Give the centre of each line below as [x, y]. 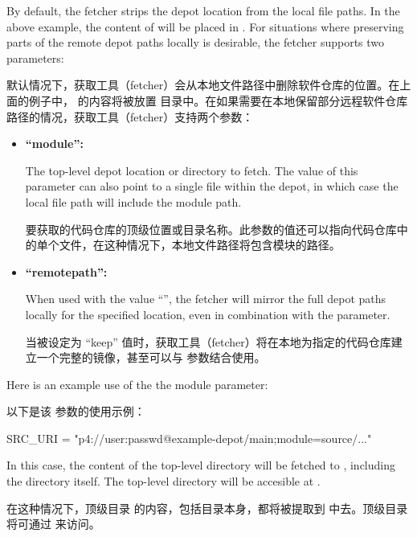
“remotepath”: [66, 271]
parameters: [35, 57]
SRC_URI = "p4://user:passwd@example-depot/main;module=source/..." [189, 438]
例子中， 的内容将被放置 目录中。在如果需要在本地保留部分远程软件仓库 [218, 100]
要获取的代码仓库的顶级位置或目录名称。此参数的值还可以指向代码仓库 [211, 229]
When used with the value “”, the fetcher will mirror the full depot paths [206, 299]
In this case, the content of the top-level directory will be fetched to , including [201, 465]
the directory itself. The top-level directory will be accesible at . [164, 481]
